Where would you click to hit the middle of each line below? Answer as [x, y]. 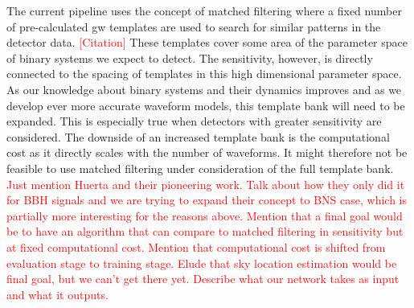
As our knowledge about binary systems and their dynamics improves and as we [204, 89]
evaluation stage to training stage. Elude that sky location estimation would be [202, 263]
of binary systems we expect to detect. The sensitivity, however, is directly [190, 57]
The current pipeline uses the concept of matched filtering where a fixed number [204, 10]
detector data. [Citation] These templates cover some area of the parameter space [207, 42]
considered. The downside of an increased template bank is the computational [198, 136]
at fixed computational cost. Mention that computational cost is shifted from [196, 246]
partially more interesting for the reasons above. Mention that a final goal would [205, 215]
